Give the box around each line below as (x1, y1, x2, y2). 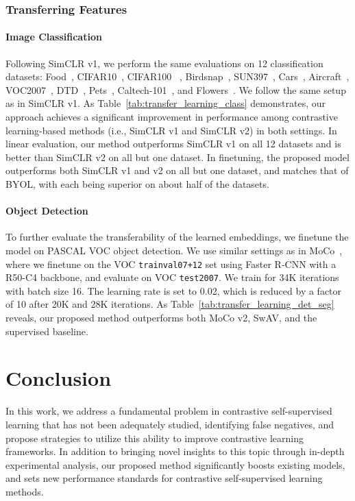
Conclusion (5, 364, 112, 392)
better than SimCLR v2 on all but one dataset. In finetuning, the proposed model (5, 149, 350, 164)
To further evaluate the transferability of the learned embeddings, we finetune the (5, 230, 349, 244)
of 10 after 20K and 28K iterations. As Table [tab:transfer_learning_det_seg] (5, 297, 334, 311)
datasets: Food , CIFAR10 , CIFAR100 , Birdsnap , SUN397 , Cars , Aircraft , (5, 69, 350, 84)
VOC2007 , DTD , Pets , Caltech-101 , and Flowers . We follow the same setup (5, 82, 346, 97)
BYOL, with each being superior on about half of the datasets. (5, 176, 269, 191)
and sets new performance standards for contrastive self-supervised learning (5, 471, 323, 485)
